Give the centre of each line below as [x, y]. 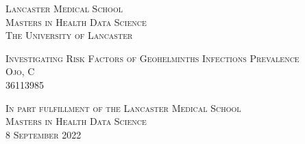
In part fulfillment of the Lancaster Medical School [123, 107]
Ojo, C [20, 71]
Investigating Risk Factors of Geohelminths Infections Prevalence [152, 58]
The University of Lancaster [69, 35]
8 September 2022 [44, 134]
